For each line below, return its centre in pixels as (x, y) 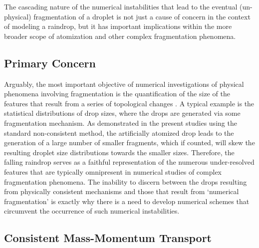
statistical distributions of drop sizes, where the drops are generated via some (122, 113)
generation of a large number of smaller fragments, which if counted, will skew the (129, 142)
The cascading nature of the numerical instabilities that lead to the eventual (121, 6)
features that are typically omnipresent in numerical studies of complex (113, 171)
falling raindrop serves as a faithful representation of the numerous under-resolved (129, 162)
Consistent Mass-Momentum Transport (108, 238)
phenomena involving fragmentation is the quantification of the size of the (117, 94)
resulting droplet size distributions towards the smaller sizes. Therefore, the (119, 152)
